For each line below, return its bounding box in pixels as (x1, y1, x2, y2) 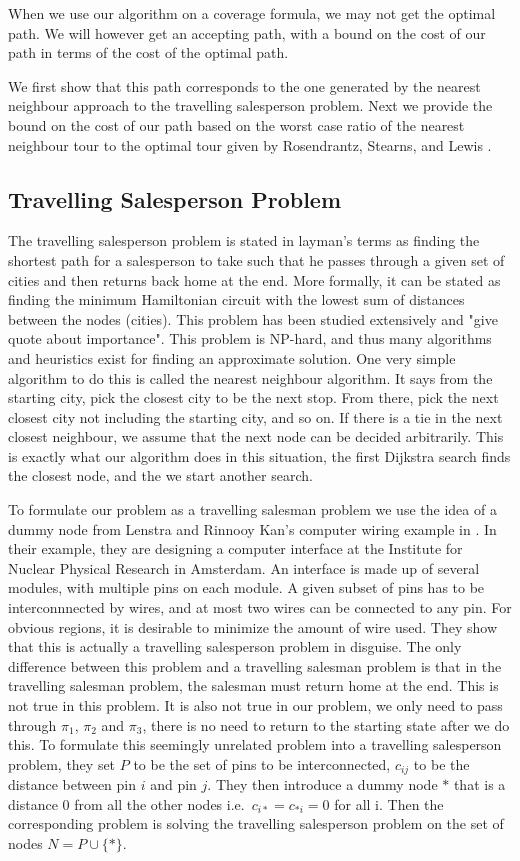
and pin (150, 774, 197, 795)
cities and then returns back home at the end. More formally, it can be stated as (8, 269, 501, 290)
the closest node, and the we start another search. (8, 465, 313, 486)
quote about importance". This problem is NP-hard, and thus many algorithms (8, 328, 492, 349)
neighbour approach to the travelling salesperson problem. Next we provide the (8, 95, 493, 116)
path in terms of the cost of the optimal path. (8, 42, 289, 63)
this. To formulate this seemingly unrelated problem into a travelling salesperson (8, 734, 502, 755)
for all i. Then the (334, 793, 444, 814)
